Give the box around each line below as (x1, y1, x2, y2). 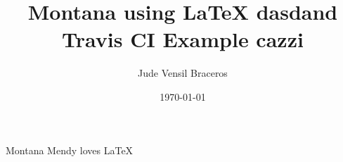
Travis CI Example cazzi (62, 25, 304, 54)
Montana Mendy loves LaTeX (6, 142, 134, 157)
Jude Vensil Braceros (138, 66, 228, 80)
